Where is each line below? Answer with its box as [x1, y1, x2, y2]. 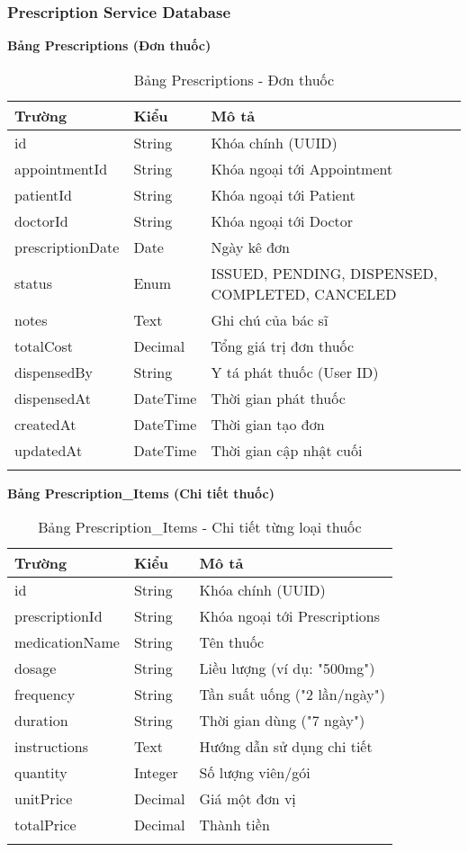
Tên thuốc [199, 632, 265, 653]
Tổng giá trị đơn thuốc [211, 335, 355, 356]
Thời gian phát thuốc [211, 387, 346, 408]
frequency [14, 684, 76, 705]
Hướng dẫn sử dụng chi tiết [199, 736, 373, 758]
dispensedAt [14, 387, 92, 408]
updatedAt [14, 439, 83, 461]
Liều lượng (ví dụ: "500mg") [199, 658, 375, 679]
